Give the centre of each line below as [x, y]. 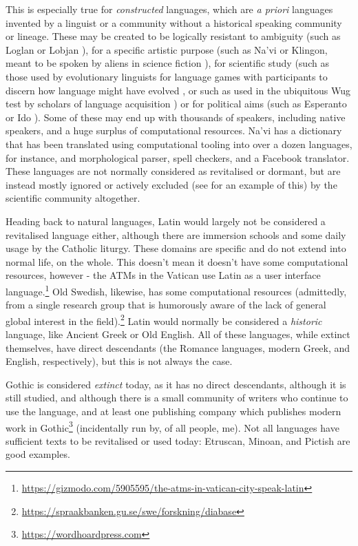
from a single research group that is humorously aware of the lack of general [166, 305]
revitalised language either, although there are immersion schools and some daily [176, 234]
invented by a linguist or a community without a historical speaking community [174, 22]
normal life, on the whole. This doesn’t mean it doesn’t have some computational [177, 261]
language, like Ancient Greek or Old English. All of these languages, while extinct [178, 334]
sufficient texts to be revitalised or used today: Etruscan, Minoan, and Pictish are [178, 440]
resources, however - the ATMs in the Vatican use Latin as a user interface [163, 275]
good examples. [38, 454]
